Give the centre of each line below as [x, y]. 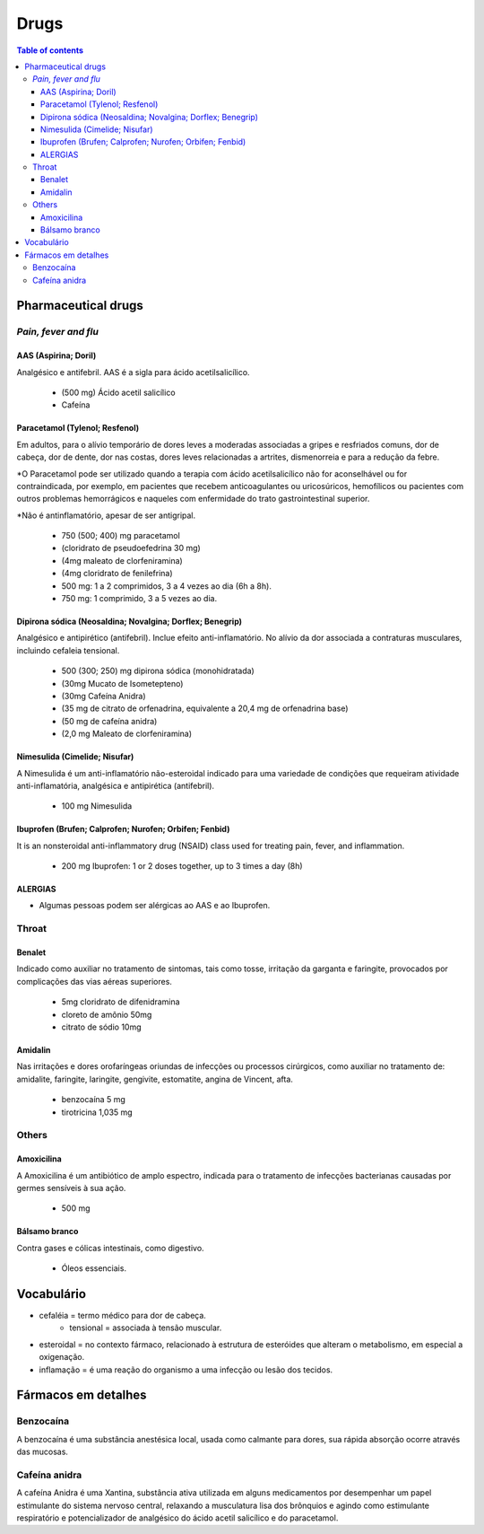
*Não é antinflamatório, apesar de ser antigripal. [106, 515]
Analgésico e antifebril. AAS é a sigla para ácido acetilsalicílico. [133, 372]
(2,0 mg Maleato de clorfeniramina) [127, 734]
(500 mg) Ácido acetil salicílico [118, 392]
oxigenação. [62, 1357]
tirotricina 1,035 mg [97, 1112]
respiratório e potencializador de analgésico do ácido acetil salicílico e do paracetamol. [177, 1518]
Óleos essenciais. [94, 1268]
